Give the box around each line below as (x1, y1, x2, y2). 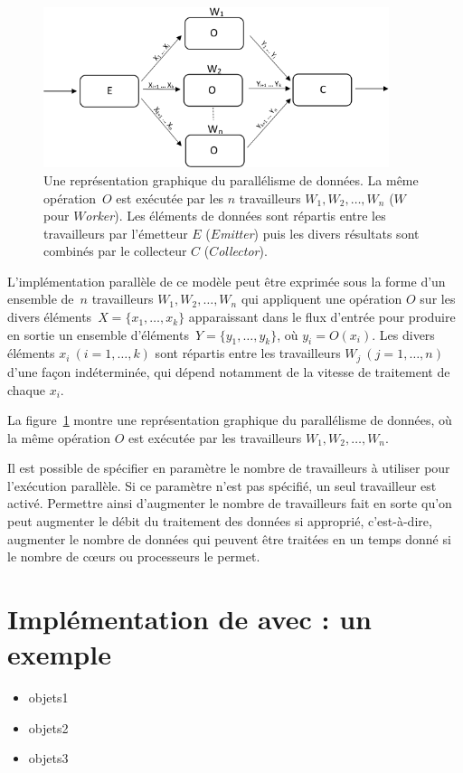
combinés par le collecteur (43, 241, 187, 260)
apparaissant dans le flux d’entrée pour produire (188, 307, 456, 326)
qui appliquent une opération (241, 289, 402, 308)
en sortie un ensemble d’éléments (7, 325, 189, 344)
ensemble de (7, 289, 74, 308)
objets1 (28, 688, 69, 707)
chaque (7, 380, 45, 399)
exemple (7, 636, 111, 673)
